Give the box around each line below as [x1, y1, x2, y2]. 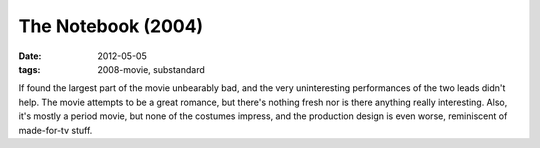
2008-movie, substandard [97, 63, 205, 75]
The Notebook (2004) [18, 15, 204, 37]
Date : [18, 50, 42, 62]
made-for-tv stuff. [18, 124, 93, 136]
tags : [18, 63, 41, 75]
